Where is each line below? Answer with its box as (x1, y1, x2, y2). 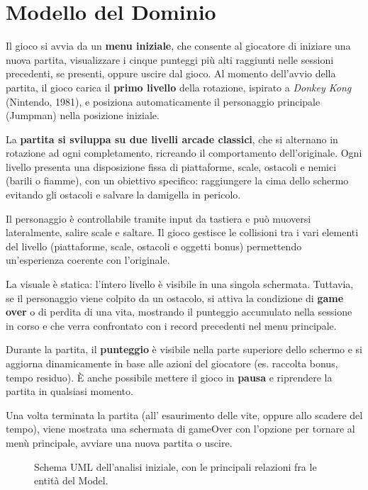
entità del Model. (34, 473, 108, 488)
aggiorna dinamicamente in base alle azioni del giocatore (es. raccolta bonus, (6, 356, 338, 370)
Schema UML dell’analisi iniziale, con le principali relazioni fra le (34, 459, 317, 474)
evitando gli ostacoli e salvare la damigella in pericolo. (6, 187, 241, 202)
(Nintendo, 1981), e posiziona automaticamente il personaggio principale (6, 94, 320, 108)
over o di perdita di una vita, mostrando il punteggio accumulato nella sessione (6, 304, 352, 319)
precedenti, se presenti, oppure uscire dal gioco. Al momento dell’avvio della (6, 66, 336, 81)
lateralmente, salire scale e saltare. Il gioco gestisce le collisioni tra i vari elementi (6, 225, 359, 240)
